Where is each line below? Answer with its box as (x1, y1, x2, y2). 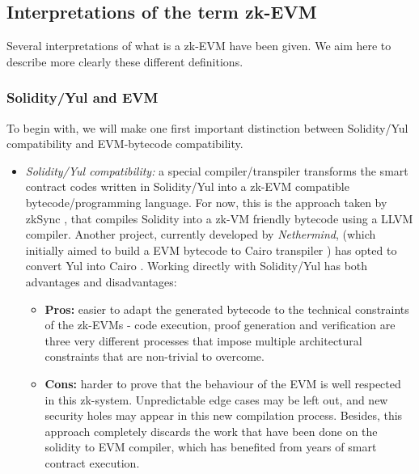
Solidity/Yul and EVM (6, 87, 159, 108)
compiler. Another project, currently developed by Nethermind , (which (25, 226, 376, 243)
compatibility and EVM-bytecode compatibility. (6, 135, 243, 152)
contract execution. (44, 454, 140, 471)
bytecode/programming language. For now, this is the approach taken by (25, 193, 387, 210)
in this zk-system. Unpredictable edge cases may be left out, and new (44, 391, 388, 408)
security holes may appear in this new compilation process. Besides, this (44, 407, 403, 424)
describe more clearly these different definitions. (6, 53, 243, 70)
